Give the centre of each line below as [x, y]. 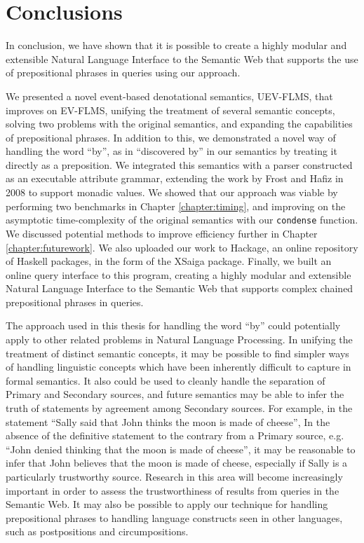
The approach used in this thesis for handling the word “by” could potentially [173, 325]
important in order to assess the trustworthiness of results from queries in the [173, 490]
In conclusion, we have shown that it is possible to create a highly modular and [176, 45]
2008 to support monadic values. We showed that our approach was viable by [172, 192]
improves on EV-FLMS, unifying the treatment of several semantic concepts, [170, 110]
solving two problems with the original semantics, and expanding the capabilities [179, 124]
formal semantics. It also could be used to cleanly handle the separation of [166, 380]
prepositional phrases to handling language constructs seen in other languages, [174, 517]
